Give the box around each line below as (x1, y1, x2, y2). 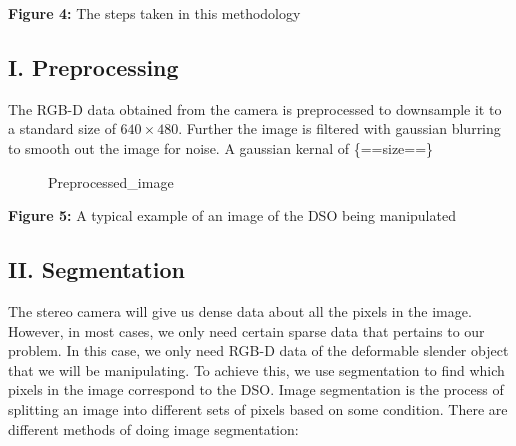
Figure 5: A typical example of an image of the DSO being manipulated (8, 205, 456, 226)
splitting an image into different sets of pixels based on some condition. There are (8, 398, 508, 419)
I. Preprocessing (8, 51, 179, 82)
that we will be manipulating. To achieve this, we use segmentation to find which (8, 359, 505, 380)
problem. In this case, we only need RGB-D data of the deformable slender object (8, 340, 509, 361)
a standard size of (8, 118, 116, 139)
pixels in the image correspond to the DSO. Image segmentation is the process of (8, 379, 504, 400)
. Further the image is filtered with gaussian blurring (178, 118, 501, 139)
